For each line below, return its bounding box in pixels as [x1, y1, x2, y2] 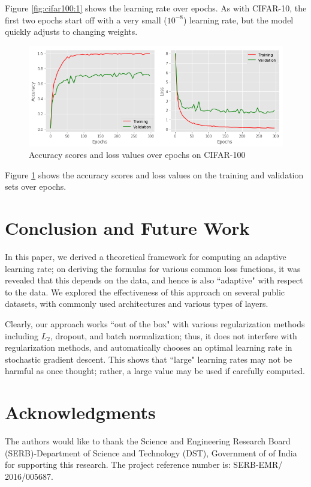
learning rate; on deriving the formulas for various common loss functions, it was [5, 262, 301, 274]
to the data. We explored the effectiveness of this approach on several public [5, 285, 285, 298]
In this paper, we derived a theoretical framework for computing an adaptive [5, 250, 286, 263]
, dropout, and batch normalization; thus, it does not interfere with [50, 329, 297, 342]
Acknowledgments [5, 400, 156, 425]
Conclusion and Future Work [5, 216, 250, 240]
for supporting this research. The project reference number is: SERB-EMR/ [5, 458, 283, 471]
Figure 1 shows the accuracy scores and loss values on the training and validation [5, 168, 304, 181]
